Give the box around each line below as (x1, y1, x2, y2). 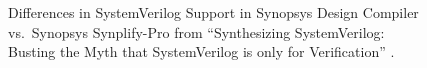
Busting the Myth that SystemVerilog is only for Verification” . (8, 41, 395, 62)
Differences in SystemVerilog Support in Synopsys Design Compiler (8, 2, 419, 22)
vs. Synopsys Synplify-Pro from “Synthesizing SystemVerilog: (8, 21, 385, 42)
